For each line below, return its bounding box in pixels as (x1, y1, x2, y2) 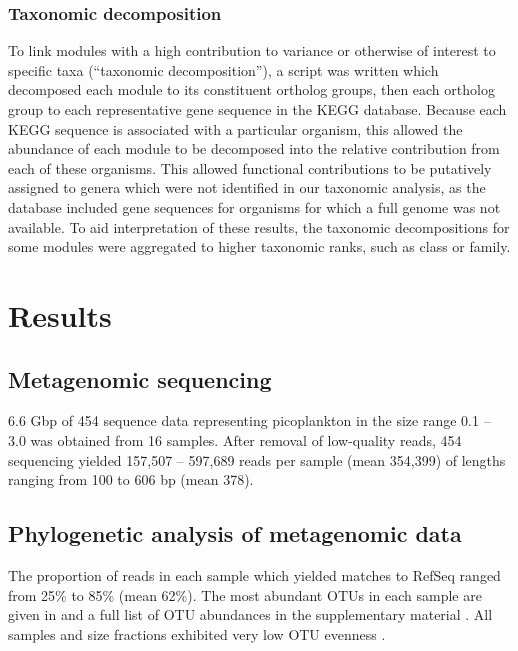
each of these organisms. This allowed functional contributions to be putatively (8, 157, 492, 178)
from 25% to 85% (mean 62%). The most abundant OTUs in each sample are (8, 584, 482, 605)
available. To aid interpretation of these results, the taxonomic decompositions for (8, 216, 510, 237)
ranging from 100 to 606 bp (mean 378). (8, 469, 254, 490)
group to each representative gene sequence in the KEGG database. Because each (8, 99, 507, 119)
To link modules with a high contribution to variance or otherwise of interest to (8, 40, 496, 61)
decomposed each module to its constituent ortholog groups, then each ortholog (8, 79, 495, 100)
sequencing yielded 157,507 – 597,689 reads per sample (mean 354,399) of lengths (8, 449, 506, 470)
